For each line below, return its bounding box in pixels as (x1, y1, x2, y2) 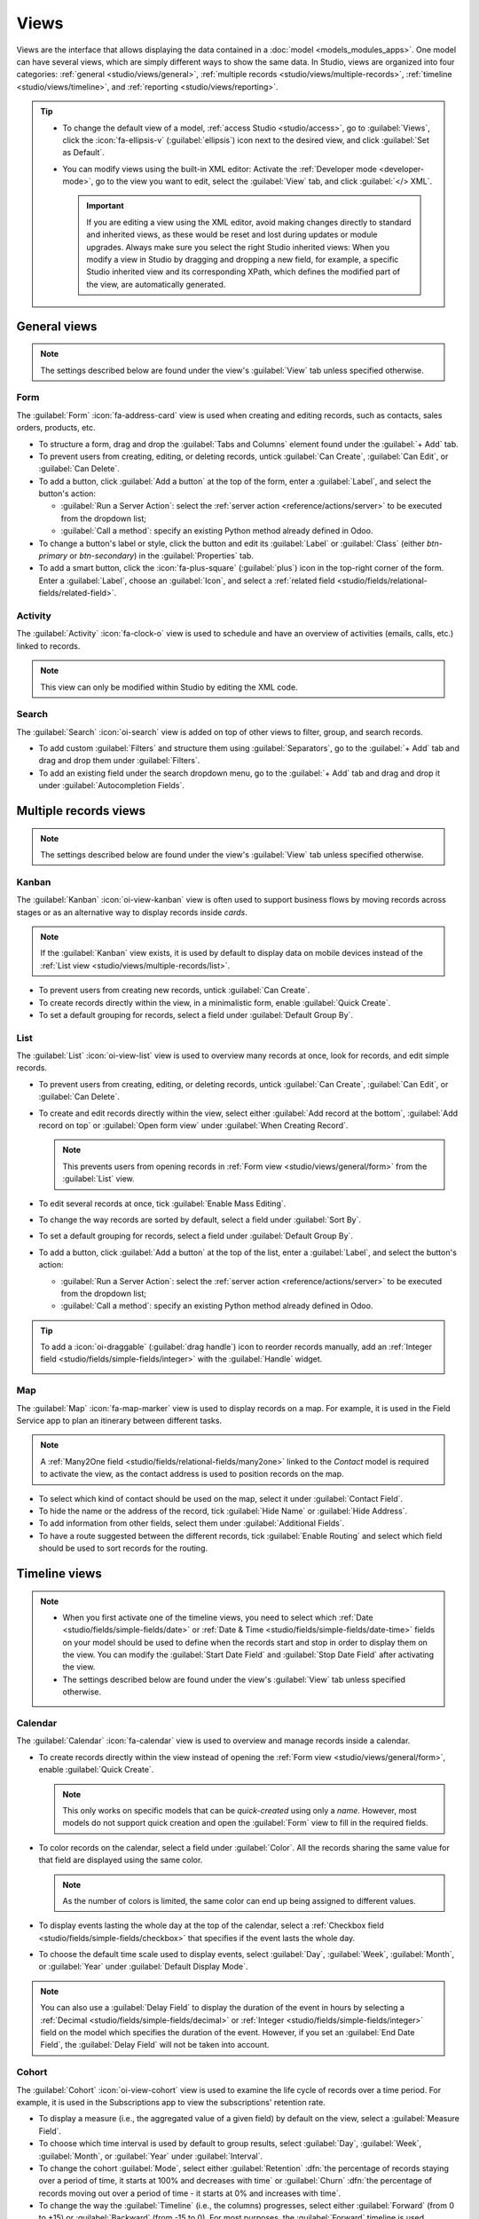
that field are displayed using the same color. (38, 1855, 203, 1866)
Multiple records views (16, 803, 146, 818)
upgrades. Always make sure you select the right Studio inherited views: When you (86, 241, 390, 252)
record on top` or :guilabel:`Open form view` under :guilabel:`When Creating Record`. (38, 1119, 349, 1131)
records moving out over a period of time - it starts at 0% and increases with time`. (38, 2188, 342, 2199)
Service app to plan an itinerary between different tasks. (16, 1415, 222, 1425)
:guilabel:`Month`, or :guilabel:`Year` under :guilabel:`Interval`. (38, 2151, 263, 2161)
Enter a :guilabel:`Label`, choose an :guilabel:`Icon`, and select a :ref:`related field (38, 575, 335, 586)
